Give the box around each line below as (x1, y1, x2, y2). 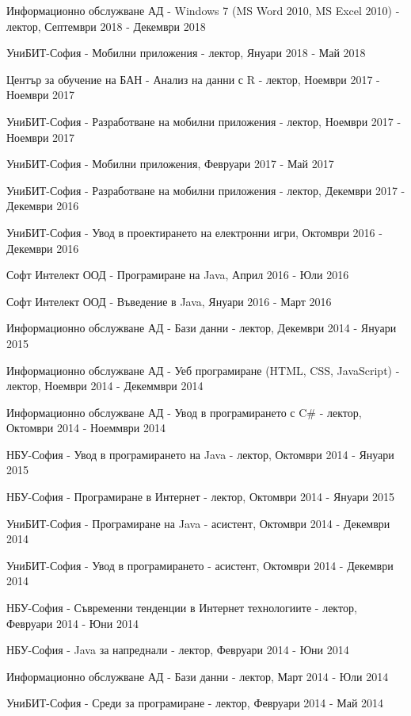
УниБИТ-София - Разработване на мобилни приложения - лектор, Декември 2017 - (6, 182, 405, 198)
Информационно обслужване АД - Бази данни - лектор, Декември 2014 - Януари (6, 320, 397, 336)
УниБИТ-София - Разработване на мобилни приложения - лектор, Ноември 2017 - (6, 113, 401, 129)
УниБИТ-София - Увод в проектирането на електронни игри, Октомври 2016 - (6, 224, 382, 240)
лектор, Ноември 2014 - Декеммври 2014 (6, 377, 204, 394)
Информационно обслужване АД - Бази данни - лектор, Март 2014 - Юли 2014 (6, 668, 389, 684)
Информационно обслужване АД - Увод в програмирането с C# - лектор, (6, 404, 362, 420)
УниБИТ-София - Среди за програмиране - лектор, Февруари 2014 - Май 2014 (6, 695, 384, 711)
